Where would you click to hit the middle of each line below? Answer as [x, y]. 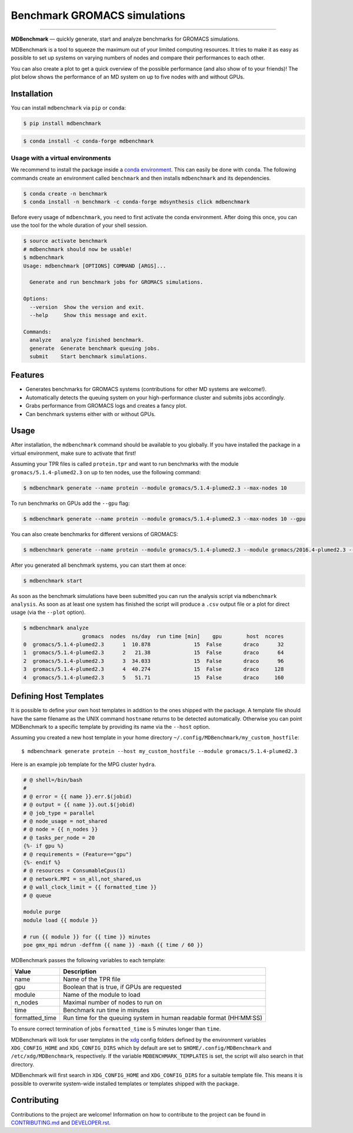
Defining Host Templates [57, 696]
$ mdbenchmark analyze [56, 628]
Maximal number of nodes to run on [112, 1003]
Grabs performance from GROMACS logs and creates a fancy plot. [106, 406]
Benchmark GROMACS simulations [98, 15]
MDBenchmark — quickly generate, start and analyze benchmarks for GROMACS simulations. [125, 39]
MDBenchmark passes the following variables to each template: [88, 960]
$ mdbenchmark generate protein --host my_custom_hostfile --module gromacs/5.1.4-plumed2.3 [159, 751]
